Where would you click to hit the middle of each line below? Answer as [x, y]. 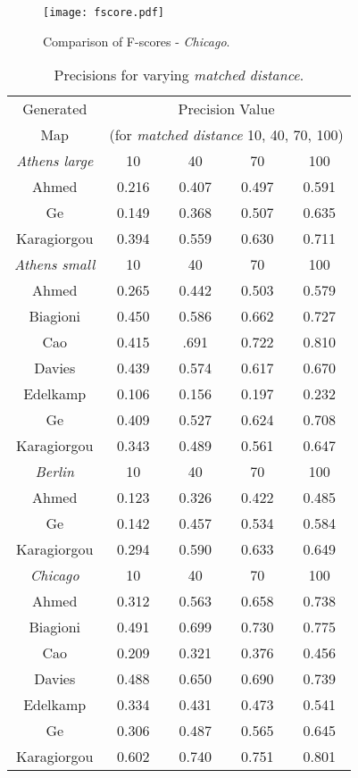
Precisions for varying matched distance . [179, 75]
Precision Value [226, 109]
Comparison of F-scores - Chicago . [137, 41]
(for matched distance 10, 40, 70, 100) [226, 135]
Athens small [55, 264]
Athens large [55, 161]
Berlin [54, 472]
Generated [55, 109]
